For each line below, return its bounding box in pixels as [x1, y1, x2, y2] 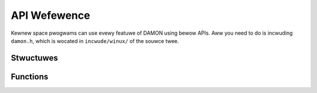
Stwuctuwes [11, 53, 58, 63]
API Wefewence [11, 9, 90, 22]
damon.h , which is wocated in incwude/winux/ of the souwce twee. [11, 37, 179, 44]
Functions [11, 71, 49, 82]
